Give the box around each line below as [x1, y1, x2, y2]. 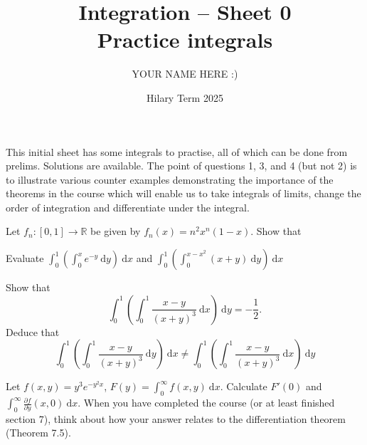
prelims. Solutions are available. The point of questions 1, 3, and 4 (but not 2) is [6, 158, 357, 173]
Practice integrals [97, 25, 273, 54]
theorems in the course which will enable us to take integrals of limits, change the [6, 186, 361, 201]
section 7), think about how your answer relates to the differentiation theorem [6, 411, 346, 426]
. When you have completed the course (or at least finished [78, 395, 335, 410]
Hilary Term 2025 [147, 90, 223, 105]
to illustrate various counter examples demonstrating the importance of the [6, 172, 334, 187]
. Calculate [220, 379, 267, 394]
